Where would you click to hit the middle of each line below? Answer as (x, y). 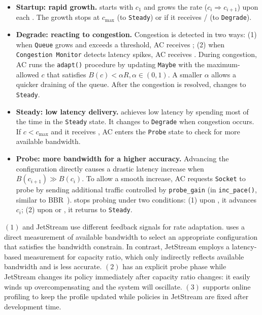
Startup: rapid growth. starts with (75, 7)
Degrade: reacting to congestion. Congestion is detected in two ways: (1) (136, 34)
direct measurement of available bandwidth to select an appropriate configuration (131, 236)
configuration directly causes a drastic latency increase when (110, 168)
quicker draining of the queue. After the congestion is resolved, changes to (131, 84)
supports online (227, 286)
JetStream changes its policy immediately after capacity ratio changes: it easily (127, 277)
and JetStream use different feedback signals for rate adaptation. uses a (134, 227)
